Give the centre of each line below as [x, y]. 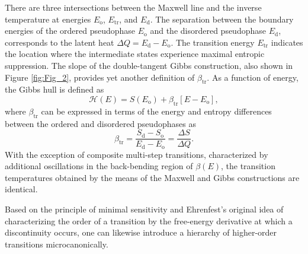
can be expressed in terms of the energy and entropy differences [156, 111]
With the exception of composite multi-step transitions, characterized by [137, 154]
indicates [287, 42]
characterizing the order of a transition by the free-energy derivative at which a [149, 220]
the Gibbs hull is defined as [54, 89]
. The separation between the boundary [222, 19]
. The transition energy [213, 42]
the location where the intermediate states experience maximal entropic [135, 54]
